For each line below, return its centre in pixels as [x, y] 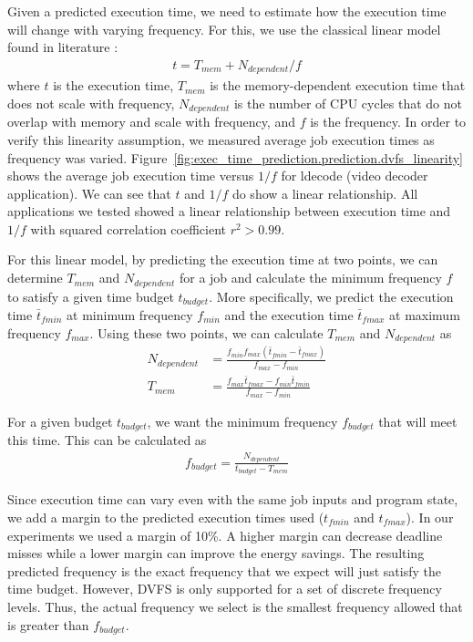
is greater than [48, 624]
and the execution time [289, 314]
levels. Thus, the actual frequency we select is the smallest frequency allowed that [235, 606]
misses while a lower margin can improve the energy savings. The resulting [216, 553]
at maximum [425, 314]
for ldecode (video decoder [355, 176]
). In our [430, 517]
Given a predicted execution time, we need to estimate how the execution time [227, 11]
